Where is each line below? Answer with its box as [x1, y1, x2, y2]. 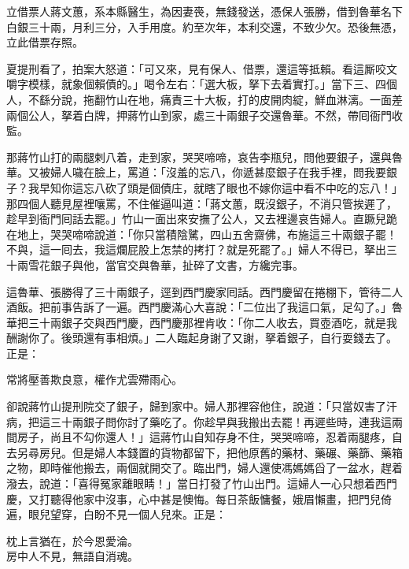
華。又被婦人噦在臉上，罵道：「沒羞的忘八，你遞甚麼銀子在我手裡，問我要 [6, 164, 386, 180]
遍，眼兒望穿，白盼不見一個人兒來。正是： [6, 506, 227, 523]
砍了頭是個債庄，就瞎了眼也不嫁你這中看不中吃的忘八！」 [105, 179, 403, 195]
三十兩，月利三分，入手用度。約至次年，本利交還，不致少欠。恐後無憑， [28, 18, 403, 35]
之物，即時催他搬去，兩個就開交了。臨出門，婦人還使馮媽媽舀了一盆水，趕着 [6, 459, 403, 476]
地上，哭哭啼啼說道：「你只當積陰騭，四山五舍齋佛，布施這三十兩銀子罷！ [17, 225, 397, 242]
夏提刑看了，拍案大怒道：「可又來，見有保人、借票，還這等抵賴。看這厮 [6, 60, 375, 76]
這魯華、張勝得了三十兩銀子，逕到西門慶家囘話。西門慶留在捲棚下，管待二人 [6, 283, 403, 299]
